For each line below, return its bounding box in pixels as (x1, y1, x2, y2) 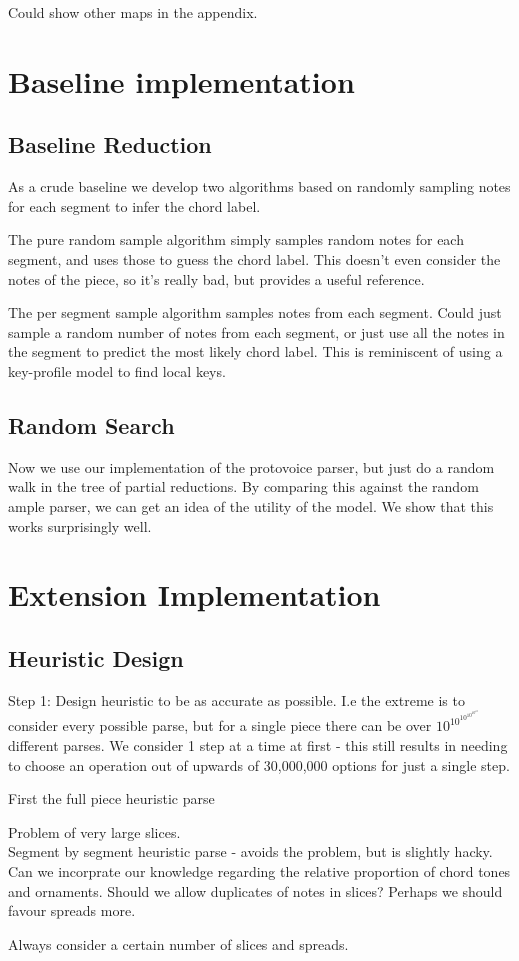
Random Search (8, 409, 175, 440)
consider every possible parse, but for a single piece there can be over (8, 715, 432, 736)
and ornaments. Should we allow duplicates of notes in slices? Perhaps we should (8, 880, 503, 901)
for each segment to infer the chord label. (8, 195, 261, 216)
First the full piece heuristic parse (8, 788, 215, 809)
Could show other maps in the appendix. (8, 2, 258, 22)
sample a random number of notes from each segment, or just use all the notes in (8, 321, 505, 342)
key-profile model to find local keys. (8, 360, 226, 381)
